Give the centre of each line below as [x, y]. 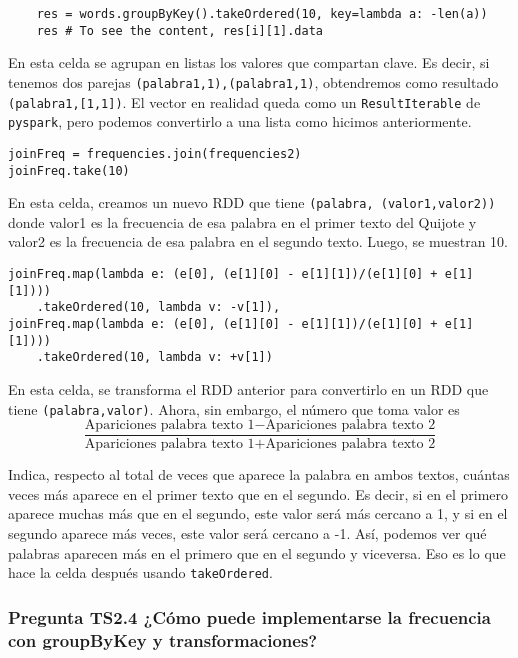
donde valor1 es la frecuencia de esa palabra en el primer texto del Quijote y [242, 221]
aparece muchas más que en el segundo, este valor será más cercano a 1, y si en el [258, 513]
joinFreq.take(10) [69, 170]
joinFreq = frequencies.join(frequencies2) [155, 153]
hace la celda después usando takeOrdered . [140, 572]
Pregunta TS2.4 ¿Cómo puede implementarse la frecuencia [249, 616]
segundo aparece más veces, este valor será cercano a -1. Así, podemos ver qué [247, 533]
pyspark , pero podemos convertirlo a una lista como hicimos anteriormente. [240, 121]
